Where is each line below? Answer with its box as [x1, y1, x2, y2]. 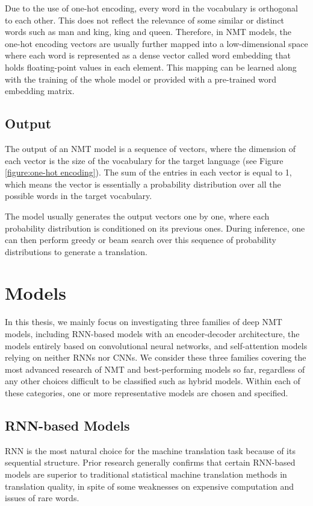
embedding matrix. [5, 84, 75, 97]
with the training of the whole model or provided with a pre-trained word [5, 72, 276, 85]
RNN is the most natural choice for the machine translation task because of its [5, 444, 296, 457]
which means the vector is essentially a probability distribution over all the [5, 177, 281, 190]
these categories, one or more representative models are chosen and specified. [5, 386, 288, 399]
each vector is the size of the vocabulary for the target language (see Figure [5, 154, 284, 166]
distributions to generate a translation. [5, 245, 147, 258]
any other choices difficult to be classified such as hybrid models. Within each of [5, 375, 300, 387]
